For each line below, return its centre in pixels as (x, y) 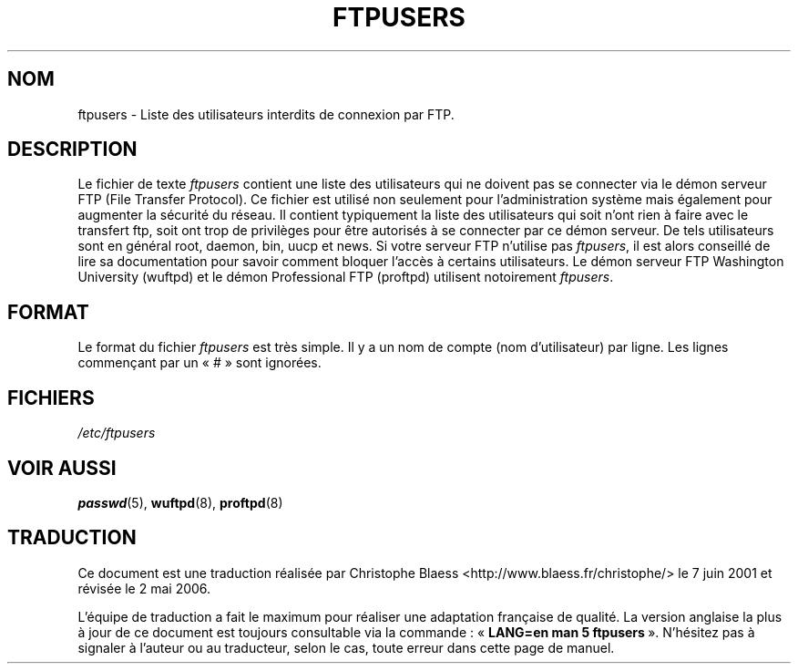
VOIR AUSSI (62, 468)
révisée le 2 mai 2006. (144, 588)
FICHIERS (51, 397)
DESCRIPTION (72, 150)
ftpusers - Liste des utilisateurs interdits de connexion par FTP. (266, 114)
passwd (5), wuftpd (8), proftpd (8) (180, 502)
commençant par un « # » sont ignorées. (199, 363)
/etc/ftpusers (117, 433)
